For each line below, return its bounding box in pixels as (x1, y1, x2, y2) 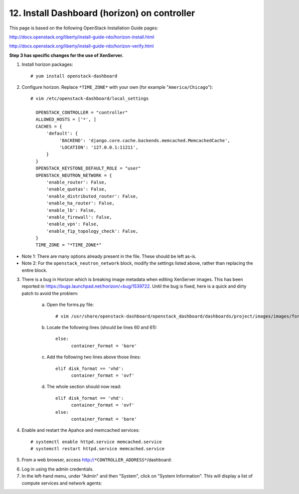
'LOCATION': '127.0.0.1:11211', (59, 145, 139, 151)
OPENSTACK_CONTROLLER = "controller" (35, 110, 128, 116)
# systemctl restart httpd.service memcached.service (30, 446, 164, 452)
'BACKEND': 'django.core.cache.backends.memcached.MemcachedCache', (59, 138, 230, 143)
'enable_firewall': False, (46, 214, 112, 220)
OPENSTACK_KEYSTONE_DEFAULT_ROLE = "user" (35, 165, 142, 171)
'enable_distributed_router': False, (46, 193, 139, 199)
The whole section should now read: (46, 384, 122, 390)
